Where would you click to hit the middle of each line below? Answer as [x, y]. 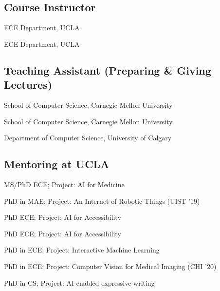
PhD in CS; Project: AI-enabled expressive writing [79, 282]
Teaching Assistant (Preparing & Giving [108, 70]
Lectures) [28, 85]
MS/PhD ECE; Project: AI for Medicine [64, 184]
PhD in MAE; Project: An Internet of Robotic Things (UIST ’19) [102, 201]
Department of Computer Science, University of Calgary [88, 138]
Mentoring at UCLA [57, 164]
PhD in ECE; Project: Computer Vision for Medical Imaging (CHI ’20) [110, 266]
